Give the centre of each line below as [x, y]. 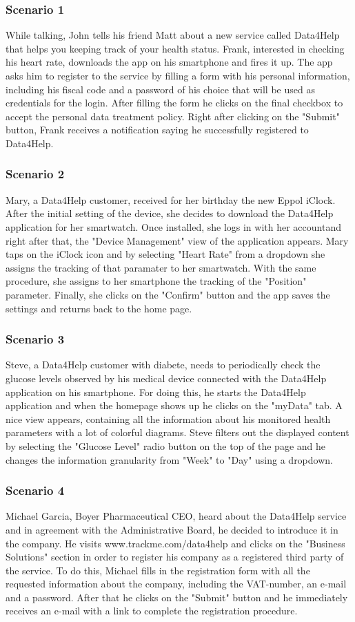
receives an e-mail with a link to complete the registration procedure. [152, 611]
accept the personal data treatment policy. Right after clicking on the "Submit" [173, 116]
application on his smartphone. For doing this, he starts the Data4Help [156, 392]
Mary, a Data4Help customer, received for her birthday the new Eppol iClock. [171, 199]
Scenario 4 [35, 490]
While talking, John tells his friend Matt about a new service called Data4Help [173, 35]
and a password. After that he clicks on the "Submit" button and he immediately [177, 597]
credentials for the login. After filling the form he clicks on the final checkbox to [174, 103]
